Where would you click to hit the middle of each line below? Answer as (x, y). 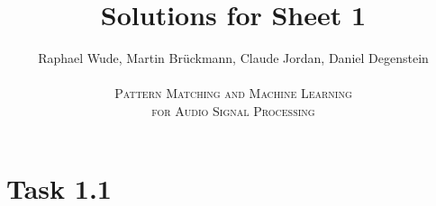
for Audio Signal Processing (233, 110)
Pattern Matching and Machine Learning (233, 93)
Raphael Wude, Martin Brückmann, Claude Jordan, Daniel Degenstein (233, 58)
